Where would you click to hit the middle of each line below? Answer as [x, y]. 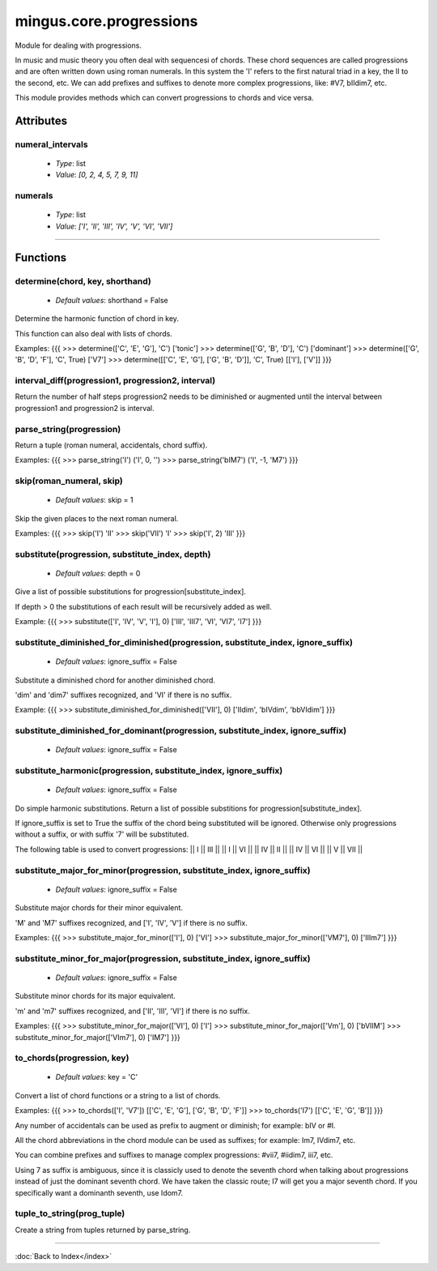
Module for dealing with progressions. [78, 45]
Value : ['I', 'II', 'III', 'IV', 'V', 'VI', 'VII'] [114, 226]
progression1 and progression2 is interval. [85, 408]
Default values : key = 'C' [97, 1077]
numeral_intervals [51, 144]
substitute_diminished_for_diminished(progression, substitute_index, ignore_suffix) [184, 643]
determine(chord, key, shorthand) [83, 281]
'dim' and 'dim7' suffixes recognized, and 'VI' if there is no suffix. [123, 695]
